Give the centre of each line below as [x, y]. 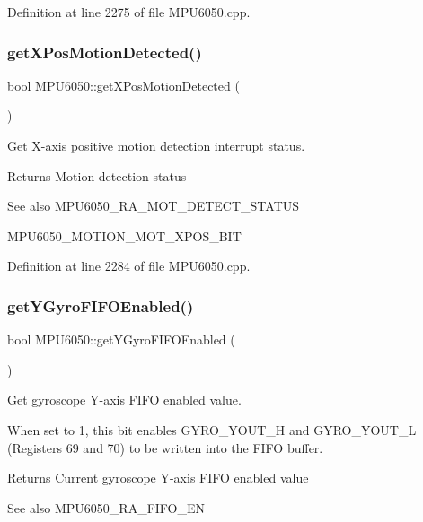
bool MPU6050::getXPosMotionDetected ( [123, 85]
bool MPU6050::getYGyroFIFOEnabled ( [121, 339]
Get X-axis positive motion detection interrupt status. [156, 145]
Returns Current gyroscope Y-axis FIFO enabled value [158, 478]
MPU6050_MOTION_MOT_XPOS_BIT [124, 235]
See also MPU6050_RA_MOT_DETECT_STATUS [154, 206]
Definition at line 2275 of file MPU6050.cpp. [129, 12]
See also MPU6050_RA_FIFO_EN [106, 507]
